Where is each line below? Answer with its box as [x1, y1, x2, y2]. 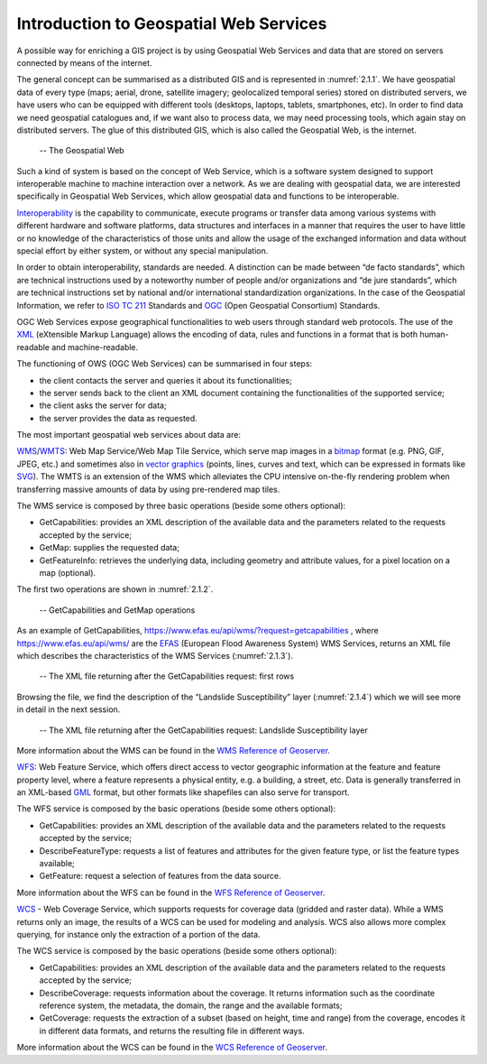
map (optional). [39, 568, 96, 578]
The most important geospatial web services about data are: [16, 430, 241, 440]
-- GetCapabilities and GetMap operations [39, 605, 196, 615]
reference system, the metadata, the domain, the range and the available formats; [39, 1000, 343, 1011]
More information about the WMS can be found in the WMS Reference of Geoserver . [16, 745, 331, 755]
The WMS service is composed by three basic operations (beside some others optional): [16, 501, 346, 512]
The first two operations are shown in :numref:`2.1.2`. [16, 584, 214, 595]
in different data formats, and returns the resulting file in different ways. [39, 1025, 306, 1036]
